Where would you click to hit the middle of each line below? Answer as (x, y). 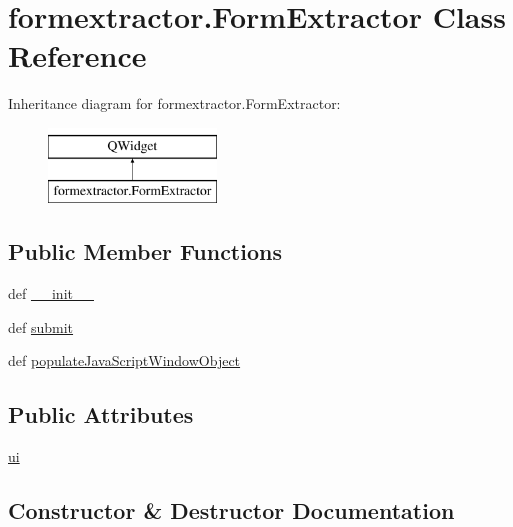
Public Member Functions (145, 251)
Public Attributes (101, 414)
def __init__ (51, 293)
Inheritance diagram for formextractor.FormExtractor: (174, 103)
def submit (41, 326)
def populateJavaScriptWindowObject (124, 360)
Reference (77, 55)
